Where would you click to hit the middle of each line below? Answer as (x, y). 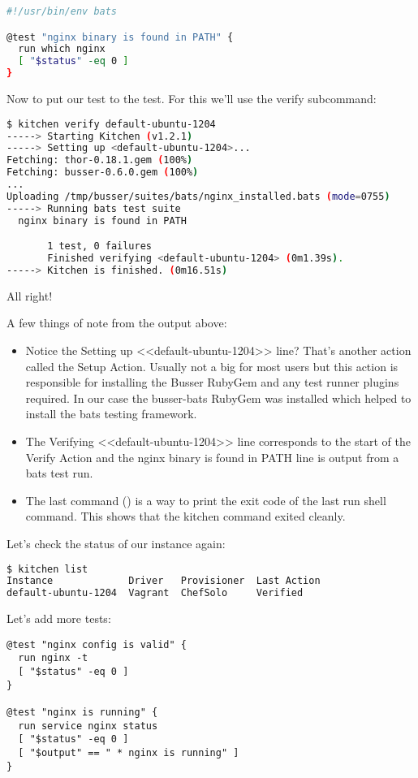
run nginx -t (53, 658)
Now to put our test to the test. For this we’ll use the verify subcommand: (192, 99)
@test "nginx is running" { (82, 712)
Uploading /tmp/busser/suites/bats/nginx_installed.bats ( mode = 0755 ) (198, 196)
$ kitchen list (47, 569)
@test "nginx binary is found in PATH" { (120, 37)
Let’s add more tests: (59, 618)
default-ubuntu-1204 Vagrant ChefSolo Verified (155, 593)
